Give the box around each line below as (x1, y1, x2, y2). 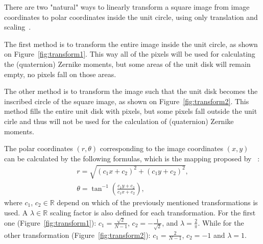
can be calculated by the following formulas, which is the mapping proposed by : (4, 153, 260, 163)
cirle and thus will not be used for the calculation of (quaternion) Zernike (4, 115, 234, 126)
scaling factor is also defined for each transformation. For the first (50, 207, 256, 217)
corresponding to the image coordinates (100, 143, 224, 154)
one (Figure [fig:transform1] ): (4, 217, 97, 228)
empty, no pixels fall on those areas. (4, 68, 116, 79)
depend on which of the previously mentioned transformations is (57, 197, 258, 207)
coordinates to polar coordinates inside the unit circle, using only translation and (4, 11, 258, 22)
